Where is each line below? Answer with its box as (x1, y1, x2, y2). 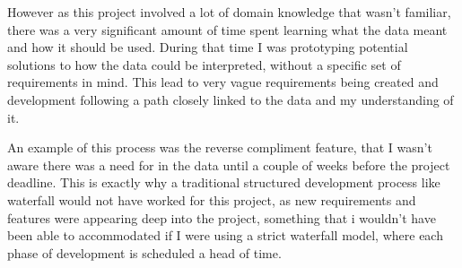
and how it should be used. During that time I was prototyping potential (7, 38, 408, 56)
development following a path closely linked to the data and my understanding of (7, 90, 454, 108)
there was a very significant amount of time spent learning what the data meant (7, 20, 448, 39)
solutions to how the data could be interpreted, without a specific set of (7, 55, 401, 73)
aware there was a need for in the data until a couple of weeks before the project (7, 155, 450, 174)
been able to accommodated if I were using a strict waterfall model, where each (7, 226, 443, 245)
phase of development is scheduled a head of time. (7, 243, 282, 262)
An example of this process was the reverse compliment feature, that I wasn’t (7, 138, 432, 157)
